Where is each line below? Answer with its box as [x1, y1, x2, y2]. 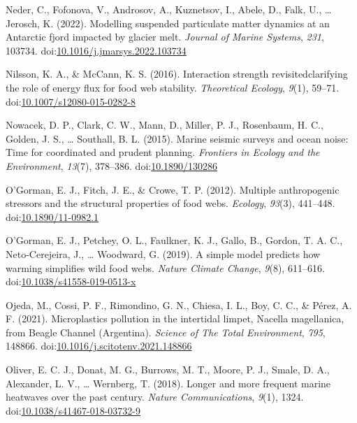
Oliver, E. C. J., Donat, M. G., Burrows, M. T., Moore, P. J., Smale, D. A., [6, 362, 330, 377]
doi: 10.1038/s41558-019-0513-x [6, 274, 136, 289]
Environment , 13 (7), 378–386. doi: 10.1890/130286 [6, 158, 218, 173]
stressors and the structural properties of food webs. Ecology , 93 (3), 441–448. [6, 196, 335, 210]
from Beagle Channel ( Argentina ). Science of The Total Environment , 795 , [6, 324, 326, 339]
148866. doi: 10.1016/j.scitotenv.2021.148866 [6, 338, 192, 353]
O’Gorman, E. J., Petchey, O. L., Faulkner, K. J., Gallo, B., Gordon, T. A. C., [6, 233, 343, 248]
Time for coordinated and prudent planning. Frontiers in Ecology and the [6, 145, 320, 159]
